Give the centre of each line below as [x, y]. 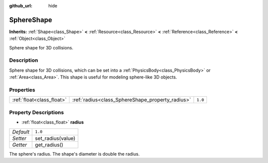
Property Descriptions [36, 112]
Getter [20, 145]
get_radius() [49, 145]
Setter [19, 138]
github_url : [21, 6]
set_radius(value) [55, 138]
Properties [22, 90]
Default [21, 132]
